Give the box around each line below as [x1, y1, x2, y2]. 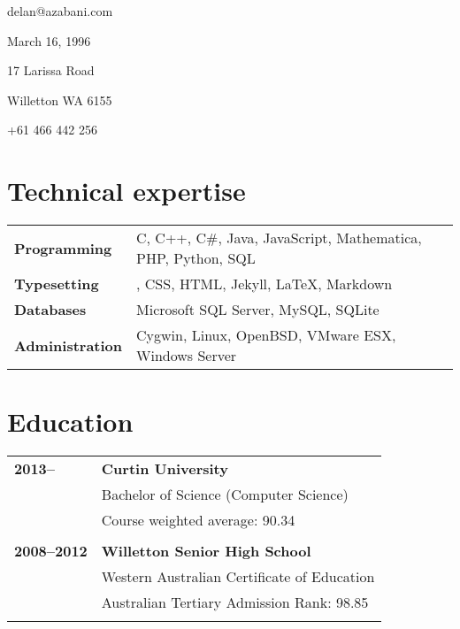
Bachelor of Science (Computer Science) [101, 484, 349, 505]
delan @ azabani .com [7, 2, 113, 19]
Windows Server [136, 345, 237, 366]
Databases [14, 299, 87, 320]
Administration [14, 334, 123, 356]
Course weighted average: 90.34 [101, 510, 295, 531]
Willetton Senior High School [101, 541, 311, 562]
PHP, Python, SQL [136, 248, 256, 269]
